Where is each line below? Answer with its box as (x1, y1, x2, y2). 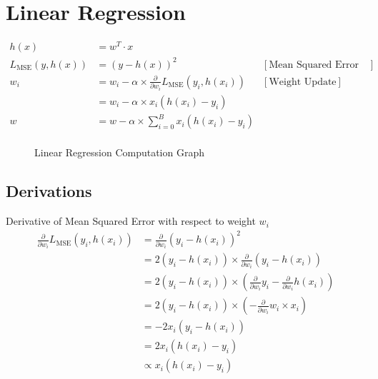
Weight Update (269, 76, 337, 87)
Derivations (6, 180, 92, 202)
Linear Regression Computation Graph (34, 145, 204, 160)
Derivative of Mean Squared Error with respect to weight (6, 213, 256, 228)
